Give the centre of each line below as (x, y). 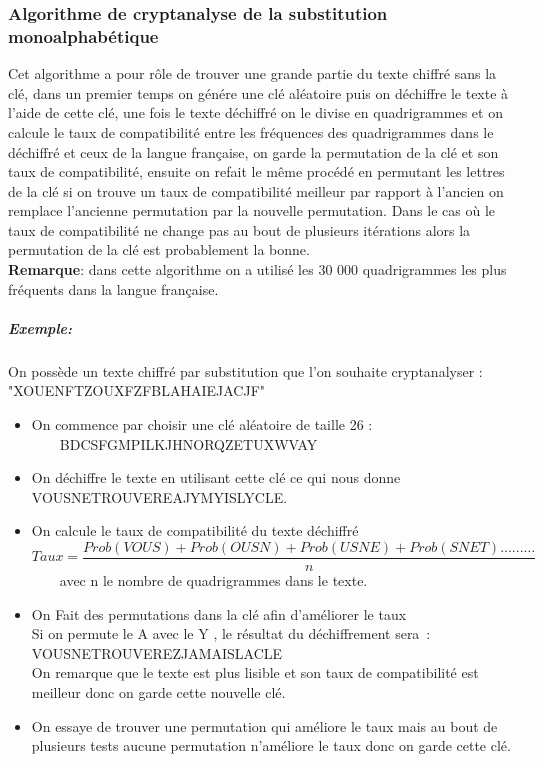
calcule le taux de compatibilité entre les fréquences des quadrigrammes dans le (251, 131)
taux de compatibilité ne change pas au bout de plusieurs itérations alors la (239, 229)
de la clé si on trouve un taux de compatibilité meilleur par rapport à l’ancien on (256, 190)
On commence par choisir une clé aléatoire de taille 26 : (202, 424)
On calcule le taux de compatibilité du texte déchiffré (195, 530)
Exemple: (40, 327)
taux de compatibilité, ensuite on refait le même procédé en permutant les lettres (256, 171)
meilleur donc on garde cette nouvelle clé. (158, 692)
